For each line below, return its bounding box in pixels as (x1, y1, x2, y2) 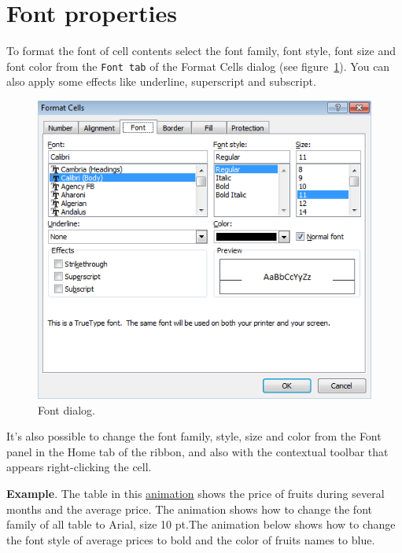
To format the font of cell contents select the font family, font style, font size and (6, 42, 396, 59)
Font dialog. (38, 401, 95, 418)
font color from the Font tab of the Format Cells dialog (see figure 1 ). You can (6, 57, 390, 74)
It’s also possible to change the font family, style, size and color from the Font (6, 428, 382, 444)
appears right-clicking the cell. (6, 459, 152, 475)
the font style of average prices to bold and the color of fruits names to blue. (6, 531, 375, 547)
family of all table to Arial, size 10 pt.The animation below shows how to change (6, 516, 396, 533)
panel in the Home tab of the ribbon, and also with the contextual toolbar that (6, 443, 389, 459)
